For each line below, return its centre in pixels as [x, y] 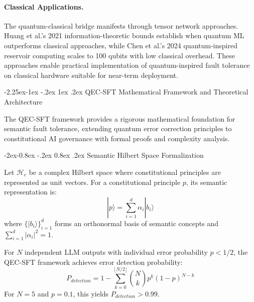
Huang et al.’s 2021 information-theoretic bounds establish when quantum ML [124, 35]
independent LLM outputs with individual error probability [116, 252]
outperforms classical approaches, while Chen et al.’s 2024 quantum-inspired [121, 45]
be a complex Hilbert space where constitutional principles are [125, 172]
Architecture [23, 101]
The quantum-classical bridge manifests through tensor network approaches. [121, 25]
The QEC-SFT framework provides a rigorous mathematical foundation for [120, 118]
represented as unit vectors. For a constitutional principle [92, 182]
